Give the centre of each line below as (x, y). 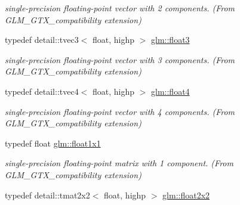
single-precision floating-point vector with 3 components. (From (120, 59)
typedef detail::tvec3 (42, 40)
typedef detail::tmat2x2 (47, 195)
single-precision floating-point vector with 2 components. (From (120, 8)
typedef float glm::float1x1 (53, 143)
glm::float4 (170, 91)
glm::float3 (170, 40)
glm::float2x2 (186, 195)
